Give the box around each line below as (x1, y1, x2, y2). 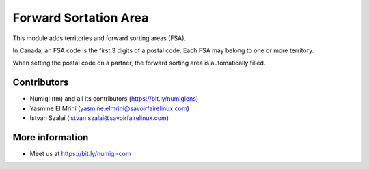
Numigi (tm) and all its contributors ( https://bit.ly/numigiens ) (29, 95, 199, 103)
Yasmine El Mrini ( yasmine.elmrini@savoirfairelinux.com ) (29, 104, 189, 112)
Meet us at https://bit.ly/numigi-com (29, 149, 131, 157)
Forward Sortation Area (12, 10, 149, 25)
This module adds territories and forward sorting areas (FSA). (12, 34, 187, 42)
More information (12, 132, 89, 143)
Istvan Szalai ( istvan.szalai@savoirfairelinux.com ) (29, 114, 169, 122)
